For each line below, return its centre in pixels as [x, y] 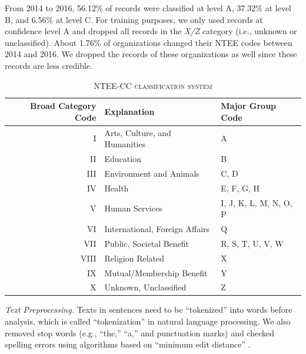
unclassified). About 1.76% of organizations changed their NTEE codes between [149, 42]
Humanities [125, 144]
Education [123, 159]
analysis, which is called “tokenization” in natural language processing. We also [148, 321]
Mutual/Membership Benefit [156, 272]
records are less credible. [49, 65]
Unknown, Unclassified [145, 287]
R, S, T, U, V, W [252, 243]
